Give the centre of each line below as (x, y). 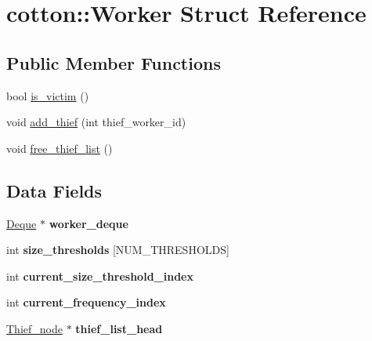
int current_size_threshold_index (100, 276)
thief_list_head (119, 328)
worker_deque (88, 223)
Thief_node (34, 328)
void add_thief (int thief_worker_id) (96, 122)
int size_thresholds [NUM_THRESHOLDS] (118, 250)
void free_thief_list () (60, 148)
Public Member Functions (114, 62)
